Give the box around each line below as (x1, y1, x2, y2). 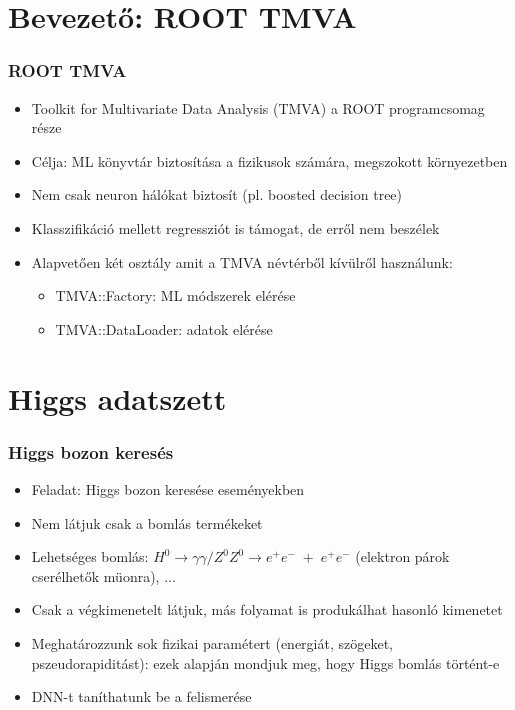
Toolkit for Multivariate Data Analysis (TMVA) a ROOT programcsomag (31, 97, 485, 118)
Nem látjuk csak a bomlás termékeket (31, 512, 263, 533)
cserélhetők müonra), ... (31, 565, 176, 586)
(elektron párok (355, 546, 450, 567)
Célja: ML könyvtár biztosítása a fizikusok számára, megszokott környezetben (31, 150, 508, 171)
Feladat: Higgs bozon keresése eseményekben (31, 478, 305, 499)
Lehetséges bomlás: (31, 546, 149, 567)
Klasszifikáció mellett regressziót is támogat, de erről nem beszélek (31, 217, 440, 238)
